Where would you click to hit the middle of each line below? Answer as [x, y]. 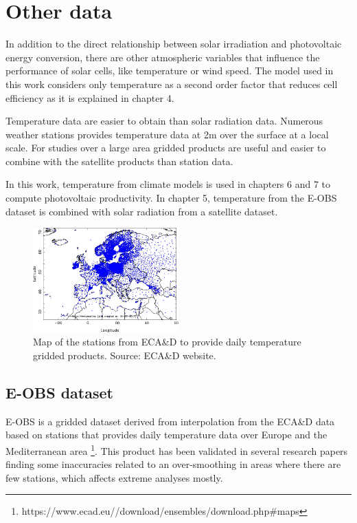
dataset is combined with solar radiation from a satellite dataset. [142, 211]
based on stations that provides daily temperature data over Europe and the [166, 435]
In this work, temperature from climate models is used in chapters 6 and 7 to [168, 184]
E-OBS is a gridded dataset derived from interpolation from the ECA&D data [170, 421]
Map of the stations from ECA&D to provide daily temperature [167, 342]
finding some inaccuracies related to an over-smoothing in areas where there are [173, 464]
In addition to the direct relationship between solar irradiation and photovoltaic [174, 44]
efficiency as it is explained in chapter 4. [90, 97]
